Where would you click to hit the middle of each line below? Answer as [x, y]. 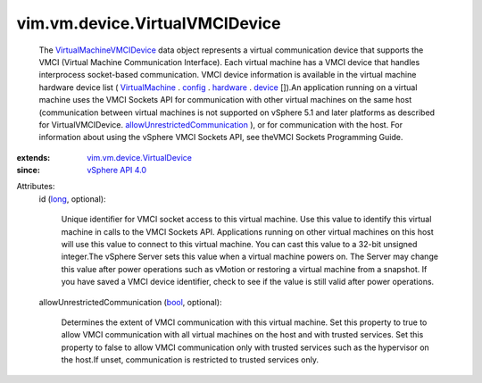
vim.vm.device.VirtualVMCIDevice [149, 23]
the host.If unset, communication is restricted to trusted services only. [190, 360]
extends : [33, 157]
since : [28, 171]
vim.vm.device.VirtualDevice [139, 157]
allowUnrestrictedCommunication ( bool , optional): [130, 302]
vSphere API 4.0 [117, 171]
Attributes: [36, 187]
